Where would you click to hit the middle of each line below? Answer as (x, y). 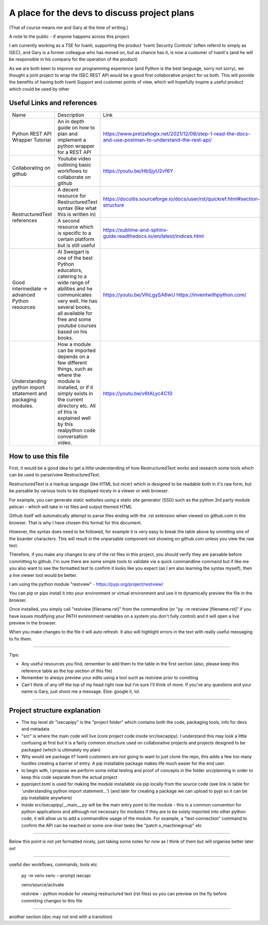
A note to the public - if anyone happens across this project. (70, 36)
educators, (70, 270)
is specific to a (74, 233)
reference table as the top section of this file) (67, 671)
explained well (74, 418)
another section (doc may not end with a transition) (61, 917)
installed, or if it (75, 387)
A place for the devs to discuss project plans (102, 13)
